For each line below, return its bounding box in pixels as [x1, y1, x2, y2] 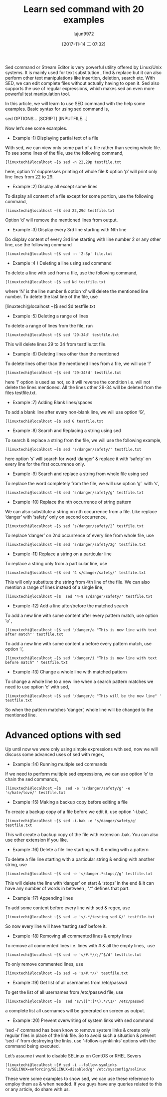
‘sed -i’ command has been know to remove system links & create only [5, 1027, 151, 1033]
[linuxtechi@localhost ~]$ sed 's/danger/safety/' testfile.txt [5, 447, 142, 452]
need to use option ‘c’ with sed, [5, 683, 70, 689]
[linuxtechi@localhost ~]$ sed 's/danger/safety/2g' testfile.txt [5, 542, 146, 547]
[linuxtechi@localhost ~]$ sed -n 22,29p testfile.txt [5, 159, 122, 165]
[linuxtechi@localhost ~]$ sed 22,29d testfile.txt [5, 208, 115, 213]
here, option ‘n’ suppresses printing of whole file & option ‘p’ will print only [5, 168, 158, 174]
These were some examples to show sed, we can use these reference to [5, 1075, 155, 1081]
